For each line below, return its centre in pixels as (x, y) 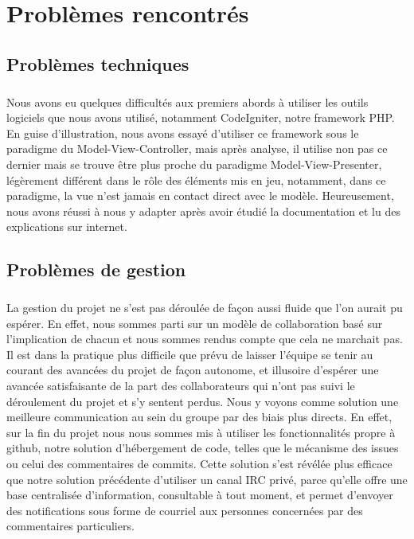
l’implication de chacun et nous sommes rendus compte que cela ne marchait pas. (205, 339)
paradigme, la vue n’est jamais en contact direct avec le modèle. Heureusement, (200, 195)
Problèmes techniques (98, 63)
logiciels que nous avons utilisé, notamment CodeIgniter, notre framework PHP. (201, 117)
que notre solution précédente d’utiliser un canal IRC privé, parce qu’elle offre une (207, 479)
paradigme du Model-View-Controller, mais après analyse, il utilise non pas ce (197, 148)
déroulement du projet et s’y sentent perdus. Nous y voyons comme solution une (203, 401)
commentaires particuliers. (70, 526)
